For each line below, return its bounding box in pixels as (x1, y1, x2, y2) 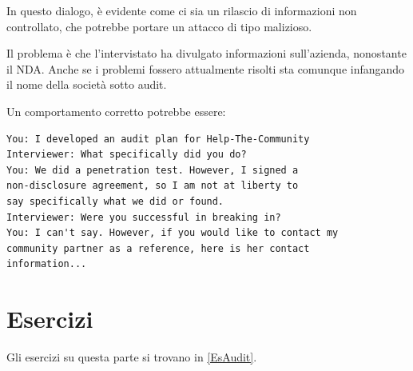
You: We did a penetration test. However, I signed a (6, 164, 299, 176)
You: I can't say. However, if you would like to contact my (6, 227, 339, 239)
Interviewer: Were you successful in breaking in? (6, 211, 281, 223)
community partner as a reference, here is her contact (6, 242, 310, 254)
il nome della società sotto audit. (6, 76, 167, 93)
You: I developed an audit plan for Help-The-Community (6, 133, 310, 145)
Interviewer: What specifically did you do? (6, 149, 247, 161)
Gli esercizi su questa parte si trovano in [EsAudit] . (6, 349, 257, 365)
